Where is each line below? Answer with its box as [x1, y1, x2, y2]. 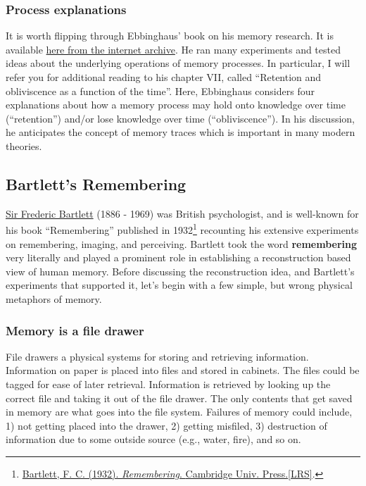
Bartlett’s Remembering [6, 173, 187, 194]
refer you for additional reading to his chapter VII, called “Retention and [6, 70, 322, 84]
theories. [6, 138, 42, 153]
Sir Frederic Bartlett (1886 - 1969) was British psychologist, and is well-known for [6, 206, 359, 220]
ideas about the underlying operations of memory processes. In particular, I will [6, 56, 351, 70]
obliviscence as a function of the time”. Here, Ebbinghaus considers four [6, 83, 315, 98]
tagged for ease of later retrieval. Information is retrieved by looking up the [6, 376, 331, 391]
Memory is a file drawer [6, 321, 144, 339]
